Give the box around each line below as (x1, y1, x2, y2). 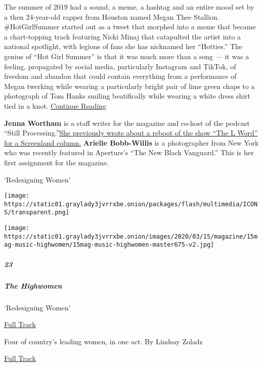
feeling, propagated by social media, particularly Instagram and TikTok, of (4, 61, 236, 71)
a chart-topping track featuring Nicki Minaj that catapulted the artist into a (4, 31, 241, 41)
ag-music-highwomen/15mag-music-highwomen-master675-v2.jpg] (4, 241, 214, 249)
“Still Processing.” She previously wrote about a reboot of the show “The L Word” (4, 127, 258, 138)
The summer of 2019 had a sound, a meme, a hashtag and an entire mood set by (4, 2, 254, 12)
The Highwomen (4, 280, 62, 291)
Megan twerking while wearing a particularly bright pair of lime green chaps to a (4, 80, 255, 91)
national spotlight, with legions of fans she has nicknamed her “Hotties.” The (4, 41, 243, 52)
